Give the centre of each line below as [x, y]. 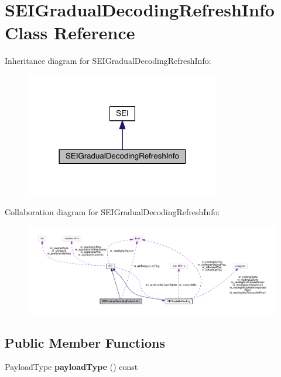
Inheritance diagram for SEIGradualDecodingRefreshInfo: [108, 61]
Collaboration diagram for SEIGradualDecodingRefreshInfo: [112, 211]
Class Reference [70, 33]
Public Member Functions [85, 342]
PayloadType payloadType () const [71, 367]
